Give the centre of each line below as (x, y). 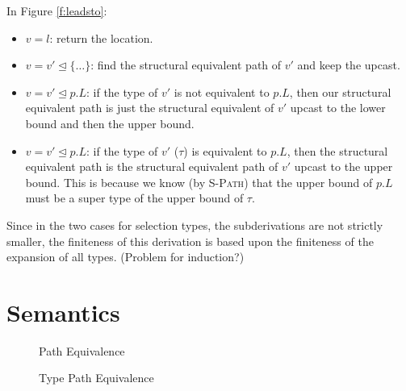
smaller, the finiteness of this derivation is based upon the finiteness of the (190, 241)
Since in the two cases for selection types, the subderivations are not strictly (195, 225)
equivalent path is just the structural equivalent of (150, 108)
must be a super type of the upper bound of (134, 198)
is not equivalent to (222, 92)
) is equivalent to (225, 150)
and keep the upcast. (349, 65)
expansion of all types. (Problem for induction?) (126, 257)
